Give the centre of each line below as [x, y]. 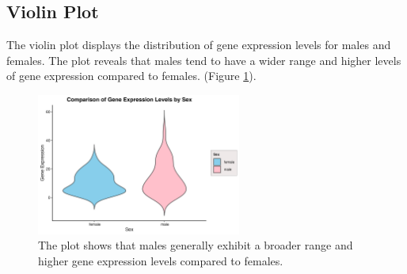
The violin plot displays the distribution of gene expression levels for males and [199, 45]
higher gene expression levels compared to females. [161, 261]
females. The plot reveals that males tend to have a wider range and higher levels [204, 60]
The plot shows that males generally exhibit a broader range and [196, 245]
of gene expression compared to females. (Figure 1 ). [131, 76]
